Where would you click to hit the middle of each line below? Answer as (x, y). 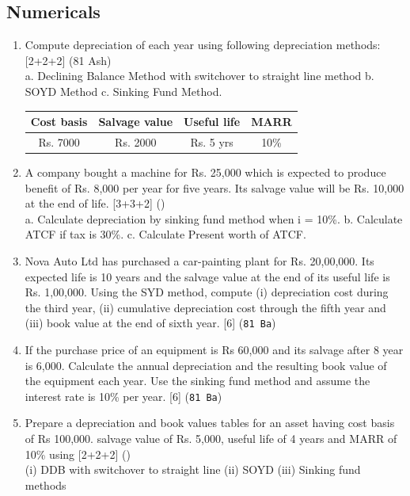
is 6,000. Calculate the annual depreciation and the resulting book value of (206, 365)
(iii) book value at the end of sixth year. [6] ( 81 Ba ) (150, 323)
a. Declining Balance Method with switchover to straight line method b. (199, 76)
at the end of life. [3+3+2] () (95, 203)
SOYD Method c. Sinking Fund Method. (123, 91)
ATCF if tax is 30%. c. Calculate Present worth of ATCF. (165, 234)
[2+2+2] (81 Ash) (68, 60)
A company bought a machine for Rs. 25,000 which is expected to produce (205, 172)
